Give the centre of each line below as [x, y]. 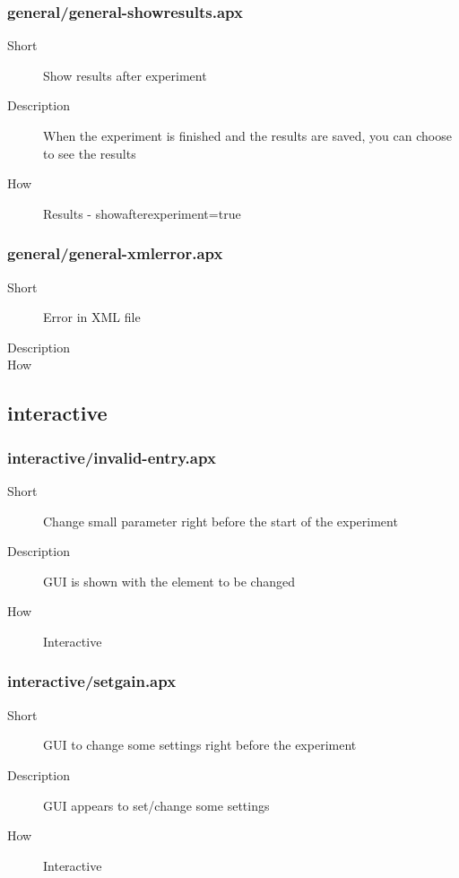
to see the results [90, 153]
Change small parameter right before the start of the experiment [221, 521]
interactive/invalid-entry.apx [112, 457]
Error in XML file [92, 317]
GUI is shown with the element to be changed [169, 581]
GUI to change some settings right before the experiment [200, 745]
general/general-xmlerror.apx [115, 253]
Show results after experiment [125, 75]
